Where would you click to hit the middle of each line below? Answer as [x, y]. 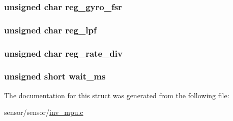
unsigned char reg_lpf [50, 30]
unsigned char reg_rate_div [63, 53]
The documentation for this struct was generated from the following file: [117, 95]
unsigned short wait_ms [55, 76]
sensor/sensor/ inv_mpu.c [44, 112]
